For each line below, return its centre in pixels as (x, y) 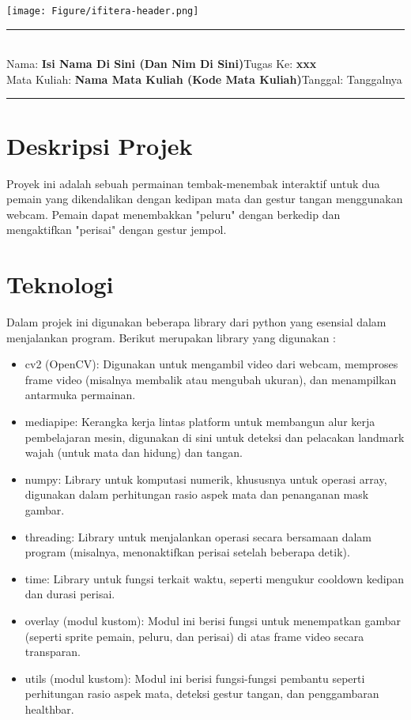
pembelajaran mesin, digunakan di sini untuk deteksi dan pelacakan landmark (215, 437)
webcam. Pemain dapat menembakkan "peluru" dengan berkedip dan (173, 214)
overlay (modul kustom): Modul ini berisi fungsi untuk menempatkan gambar (213, 620)
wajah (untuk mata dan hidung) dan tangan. (134, 452)
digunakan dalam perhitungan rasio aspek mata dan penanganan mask (197, 494)
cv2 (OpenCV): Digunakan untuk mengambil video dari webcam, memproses (211, 364)
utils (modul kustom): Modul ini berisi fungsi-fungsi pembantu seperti (195, 678)
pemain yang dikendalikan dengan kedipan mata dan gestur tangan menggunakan (205, 199)
